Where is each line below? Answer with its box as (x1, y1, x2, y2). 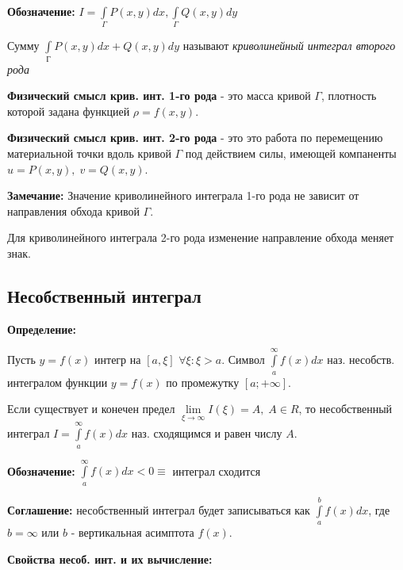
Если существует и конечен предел (7, 400, 175, 417)
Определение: (7, 320, 76, 337)
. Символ (221, 351, 265, 368)
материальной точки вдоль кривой (7, 145, 171, 162)
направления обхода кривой (7, 202, 140, 219)
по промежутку (166, 373, 240, 390)
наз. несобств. (327, 351, 395, 368)
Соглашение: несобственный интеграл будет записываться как (7, 501, 310, 518)
